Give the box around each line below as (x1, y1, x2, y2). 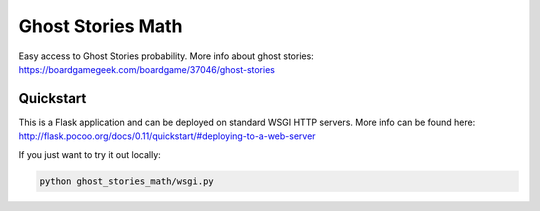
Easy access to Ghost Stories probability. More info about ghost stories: (18, 50, 314, 62)
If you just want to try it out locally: (18, 148, 162, 160)
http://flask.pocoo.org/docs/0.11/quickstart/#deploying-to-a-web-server (18, 130, 316, 142)
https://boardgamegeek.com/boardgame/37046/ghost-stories (18, 63, 275, 75)
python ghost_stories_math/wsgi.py (39, 175, 214, 187)
